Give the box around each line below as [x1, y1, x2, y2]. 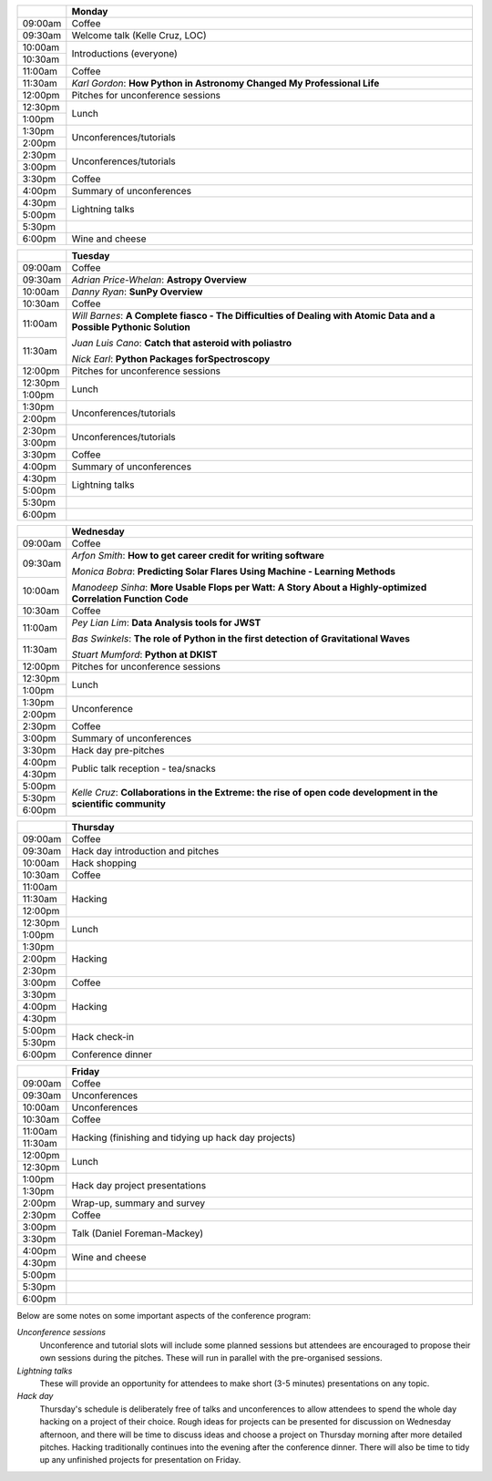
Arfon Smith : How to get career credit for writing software [71, 550, 325, 561]
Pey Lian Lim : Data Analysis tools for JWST [71, 616, 261, 629]
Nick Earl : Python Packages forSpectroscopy [71, 353, 271, 365]
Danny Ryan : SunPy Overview [71, 285, 203, 298]
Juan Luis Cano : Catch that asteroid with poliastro [71, 337, 292, 349]
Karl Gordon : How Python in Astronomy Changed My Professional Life [71, 77, 380, 89]
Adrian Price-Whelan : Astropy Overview [71, 273, 248, 286]
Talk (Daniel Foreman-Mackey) [71, 1227, 204, 1239]
